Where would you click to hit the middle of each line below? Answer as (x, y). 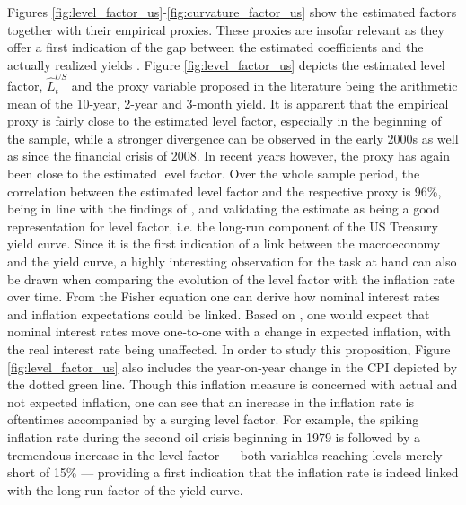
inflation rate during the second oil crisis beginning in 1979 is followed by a (214, 436)
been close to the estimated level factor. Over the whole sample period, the (214, 174)
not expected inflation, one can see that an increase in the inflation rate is (211, 401)
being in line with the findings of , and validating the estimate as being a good (224, 209)
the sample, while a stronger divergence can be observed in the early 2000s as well (233, 138)
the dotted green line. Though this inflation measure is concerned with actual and (233, 384)
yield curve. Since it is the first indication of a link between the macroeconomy (224, 244)
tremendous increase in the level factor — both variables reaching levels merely (225, 454)
